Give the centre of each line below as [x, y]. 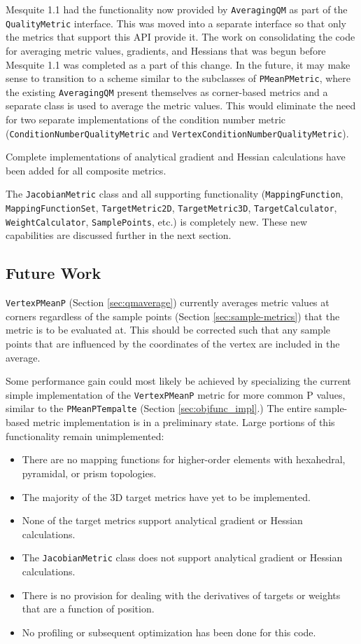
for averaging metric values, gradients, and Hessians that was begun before [166, 50]
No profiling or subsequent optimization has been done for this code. [169, 632]
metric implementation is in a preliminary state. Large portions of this [184, 422]
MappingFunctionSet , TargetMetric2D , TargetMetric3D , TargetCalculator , [171, 208]
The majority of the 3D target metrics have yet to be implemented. [166, 496]
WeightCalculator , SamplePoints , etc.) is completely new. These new [157, 221]
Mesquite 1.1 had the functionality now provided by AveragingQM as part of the [177, 9]
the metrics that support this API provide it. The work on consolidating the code [180, 37]
